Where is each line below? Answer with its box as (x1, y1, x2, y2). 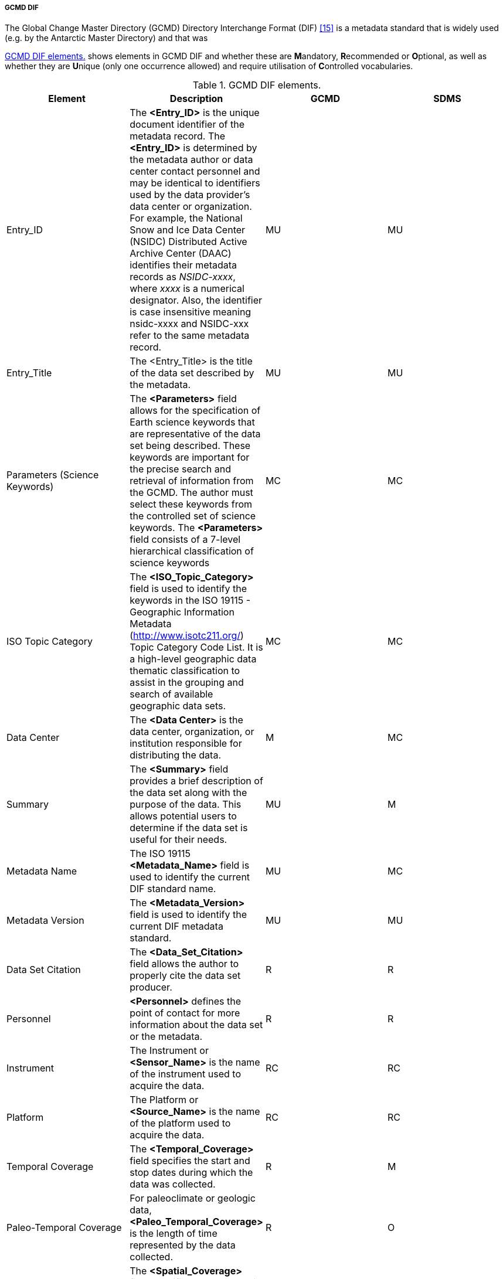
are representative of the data (130, 428, 261, 440)
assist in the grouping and (130, 676, 244, 689)
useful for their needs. (130, 834, 227, 846)
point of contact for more (130, 1007, 240, 1019)
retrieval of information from (130, 475, 254, 487)
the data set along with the (130, 787, 247, 799)
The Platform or (130, 1094, 199, 1106)
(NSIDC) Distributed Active (130, 236, 247, 248)
